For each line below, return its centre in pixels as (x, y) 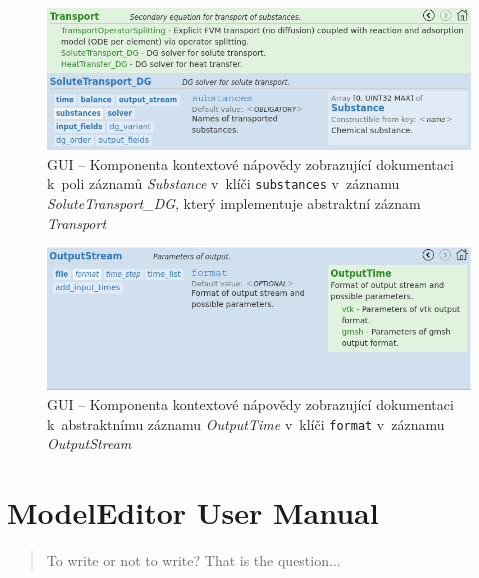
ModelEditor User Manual (193, 511)
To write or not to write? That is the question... (193, 559)
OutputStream (89, 443)
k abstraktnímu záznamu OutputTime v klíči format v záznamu (246, 423)
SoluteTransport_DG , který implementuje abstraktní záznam (234, 202)
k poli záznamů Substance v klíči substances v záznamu (223, 183)
